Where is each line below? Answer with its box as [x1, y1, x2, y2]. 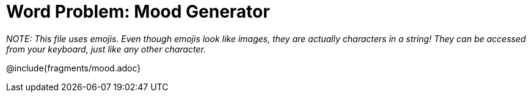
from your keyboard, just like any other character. [6, 43, 206, 54]
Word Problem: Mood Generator [6, 1, 270, 22]
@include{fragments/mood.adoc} [6, 62, 141, 73]
